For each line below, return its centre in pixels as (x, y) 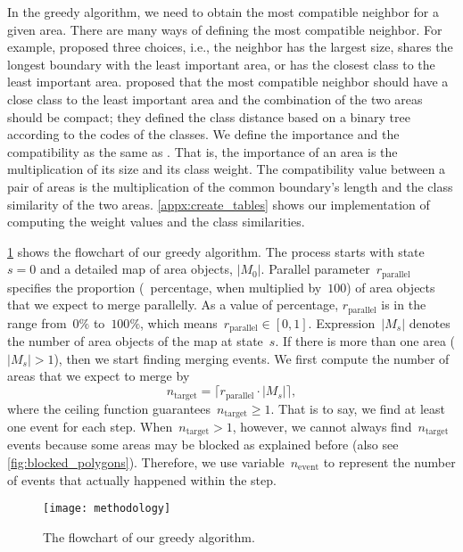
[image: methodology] (107, 509)
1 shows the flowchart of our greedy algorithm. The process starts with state (216, 251)
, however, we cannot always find (322, 426)
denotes (430, 322)
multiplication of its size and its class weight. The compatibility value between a (227, 169)
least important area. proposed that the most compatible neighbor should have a (228, 82)
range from (37, 322)
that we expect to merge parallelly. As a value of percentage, (173, 305)
